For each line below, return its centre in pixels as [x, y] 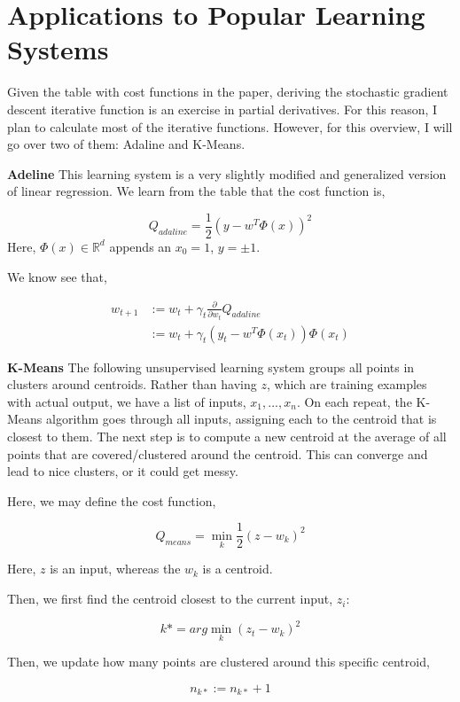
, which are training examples [347, 384]
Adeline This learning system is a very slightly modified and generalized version [227, 173]
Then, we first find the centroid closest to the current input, [170, 599]
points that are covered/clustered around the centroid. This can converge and [218, 453]
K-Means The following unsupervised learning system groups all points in [211, 367]
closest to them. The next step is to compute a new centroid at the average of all [227, 437]
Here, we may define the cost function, [112, 500]
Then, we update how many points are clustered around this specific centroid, [218, 662]
